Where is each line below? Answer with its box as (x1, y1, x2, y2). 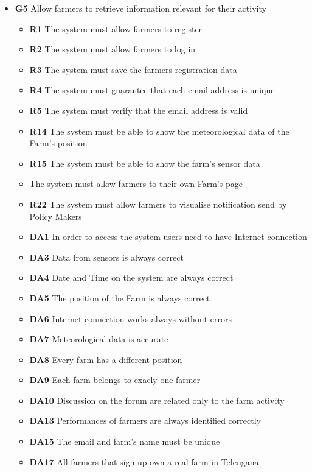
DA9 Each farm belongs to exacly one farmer (29, 373, 201, 386)
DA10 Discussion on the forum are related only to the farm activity (29, 393, 285, 406)
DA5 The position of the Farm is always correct (29, 291, 210, 304)
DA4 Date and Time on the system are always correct (29, 271, 234, 284)
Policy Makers (29, 210, 82, 222)
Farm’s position (29, 136, 88, 149)
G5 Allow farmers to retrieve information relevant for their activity (15, 2, 266, 14)
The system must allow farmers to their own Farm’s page (29, 177, 243, 190)
